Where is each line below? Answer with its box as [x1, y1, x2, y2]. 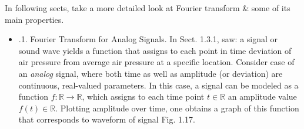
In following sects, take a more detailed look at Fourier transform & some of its [5, 2, 290, 13]
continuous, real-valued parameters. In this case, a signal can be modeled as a [18, 79, 299, 91]
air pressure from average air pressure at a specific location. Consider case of [18, 56, 295, 68]
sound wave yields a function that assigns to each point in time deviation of [18, 44, 292, 56]
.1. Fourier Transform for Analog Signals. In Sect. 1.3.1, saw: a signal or [18, 33, 278, 45]
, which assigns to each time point [82, 90, 205, 103]
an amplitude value [228, 90, 297, 103]
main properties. [5, 13, 64, 25]
